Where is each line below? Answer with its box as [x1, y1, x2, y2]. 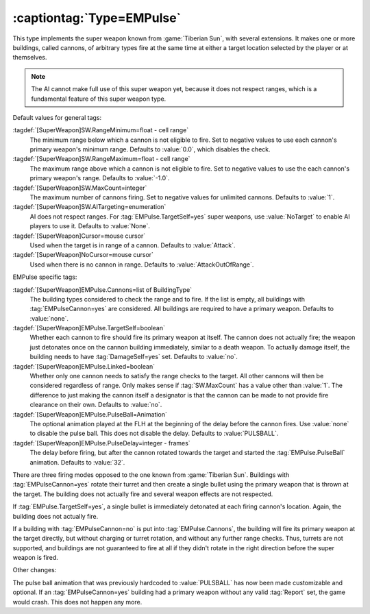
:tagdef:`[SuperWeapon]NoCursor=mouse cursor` [12, 251, 154, 259]
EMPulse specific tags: [12, 273, 77, 281]
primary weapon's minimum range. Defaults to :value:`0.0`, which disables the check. [29, 145, 271, 153]
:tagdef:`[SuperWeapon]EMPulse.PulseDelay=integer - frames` [12, 439, 191, 447]
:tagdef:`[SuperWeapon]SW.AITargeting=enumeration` [12, 203, 166, 211]
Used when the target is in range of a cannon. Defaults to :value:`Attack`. [29, 241, 236, 249]
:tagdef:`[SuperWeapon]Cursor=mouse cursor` [12, 232, 146, 240]
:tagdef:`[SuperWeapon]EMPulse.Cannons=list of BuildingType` [12, 285, 192, 294]
